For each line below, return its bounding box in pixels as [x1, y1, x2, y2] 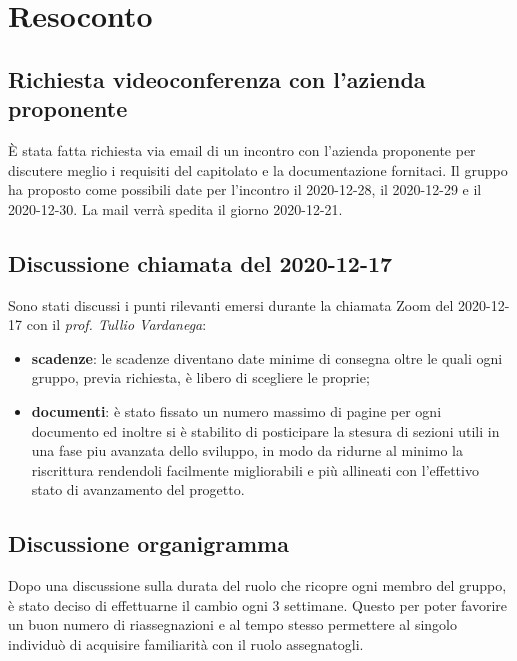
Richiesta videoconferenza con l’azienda [8, 63, 426, 94]
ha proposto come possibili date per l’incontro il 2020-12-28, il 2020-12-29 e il [8, 179, 482, 200]
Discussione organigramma [8, 528, 289, 559]
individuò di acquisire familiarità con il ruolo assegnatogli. [8, 633, 364, 654]
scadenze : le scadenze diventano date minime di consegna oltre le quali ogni [31, 347, 503, 368]
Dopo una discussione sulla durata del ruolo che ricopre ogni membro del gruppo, [8, 575, 507, 596]
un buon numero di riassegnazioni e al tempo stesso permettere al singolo [8, 614, 457, 635]
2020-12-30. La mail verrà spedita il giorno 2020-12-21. [8, 198, 343, 219]
